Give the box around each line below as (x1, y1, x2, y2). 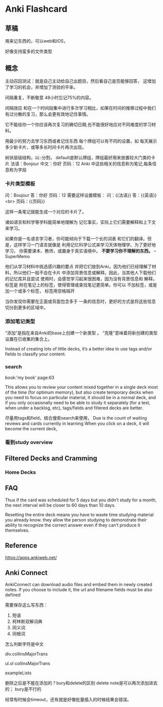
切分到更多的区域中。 (5, 305, 48, 310)
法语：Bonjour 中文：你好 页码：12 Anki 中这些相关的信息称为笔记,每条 (10, 161, 153, 166)
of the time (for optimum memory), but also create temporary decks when (5, 389, 154, 395)
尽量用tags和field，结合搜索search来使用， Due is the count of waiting (5, 415, 147, 421)
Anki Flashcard (5, 3, 67, 15)
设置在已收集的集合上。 (5, 336, 52, 342)
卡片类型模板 (5, 180, 36, 187)
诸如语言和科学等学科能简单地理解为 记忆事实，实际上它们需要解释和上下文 (5, 219, 156, 225)
